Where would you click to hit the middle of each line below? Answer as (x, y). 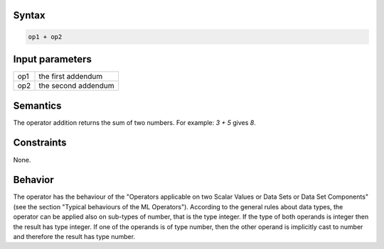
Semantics (37, 105)
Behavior (34, 180)
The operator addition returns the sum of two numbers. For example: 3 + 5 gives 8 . (134, 122)
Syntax (29, 15)
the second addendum (76, 86)
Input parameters (53, 59)
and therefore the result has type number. (74, 237)
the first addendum (71, 77)
